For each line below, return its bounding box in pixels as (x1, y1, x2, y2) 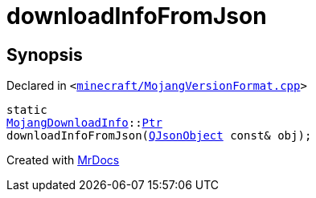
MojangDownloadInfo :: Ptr (6, 116, 162, 130)
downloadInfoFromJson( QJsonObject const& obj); (6, 129, 312, 143)
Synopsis (6, 44, 83, 65)
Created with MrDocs (6, 153, 120, 168)
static (6, 103, 47, 117)
